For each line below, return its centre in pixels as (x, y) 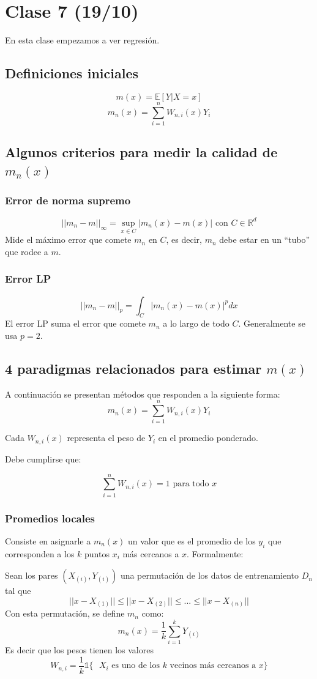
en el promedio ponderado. (208, 438)
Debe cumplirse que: (43, 458)
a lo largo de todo (196, 323)
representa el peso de (106, 438)
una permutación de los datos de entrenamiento (209, 575)
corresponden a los (40, 553)
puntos (97, 553)
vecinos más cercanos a (213, 666)
